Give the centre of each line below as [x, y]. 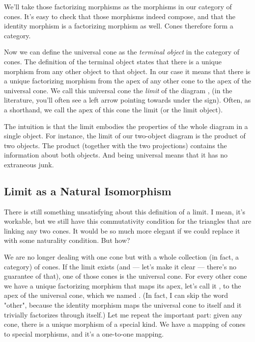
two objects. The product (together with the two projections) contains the [115, 145]
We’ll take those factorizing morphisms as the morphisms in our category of [118, 6]
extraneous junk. [29, 164]
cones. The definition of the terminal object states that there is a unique [113, 61]
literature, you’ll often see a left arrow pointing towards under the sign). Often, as [127, 100]
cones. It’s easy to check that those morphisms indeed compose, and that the [120, 16]
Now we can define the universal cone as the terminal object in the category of [122, 52]
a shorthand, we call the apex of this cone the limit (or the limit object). [113, 109]
